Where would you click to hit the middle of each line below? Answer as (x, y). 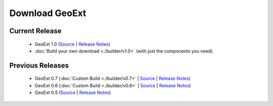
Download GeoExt (48, 13)
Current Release (35, 31)
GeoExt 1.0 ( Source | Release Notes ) (73, 44)
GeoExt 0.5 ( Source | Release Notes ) (73, 92)
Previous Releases (39, 65)
